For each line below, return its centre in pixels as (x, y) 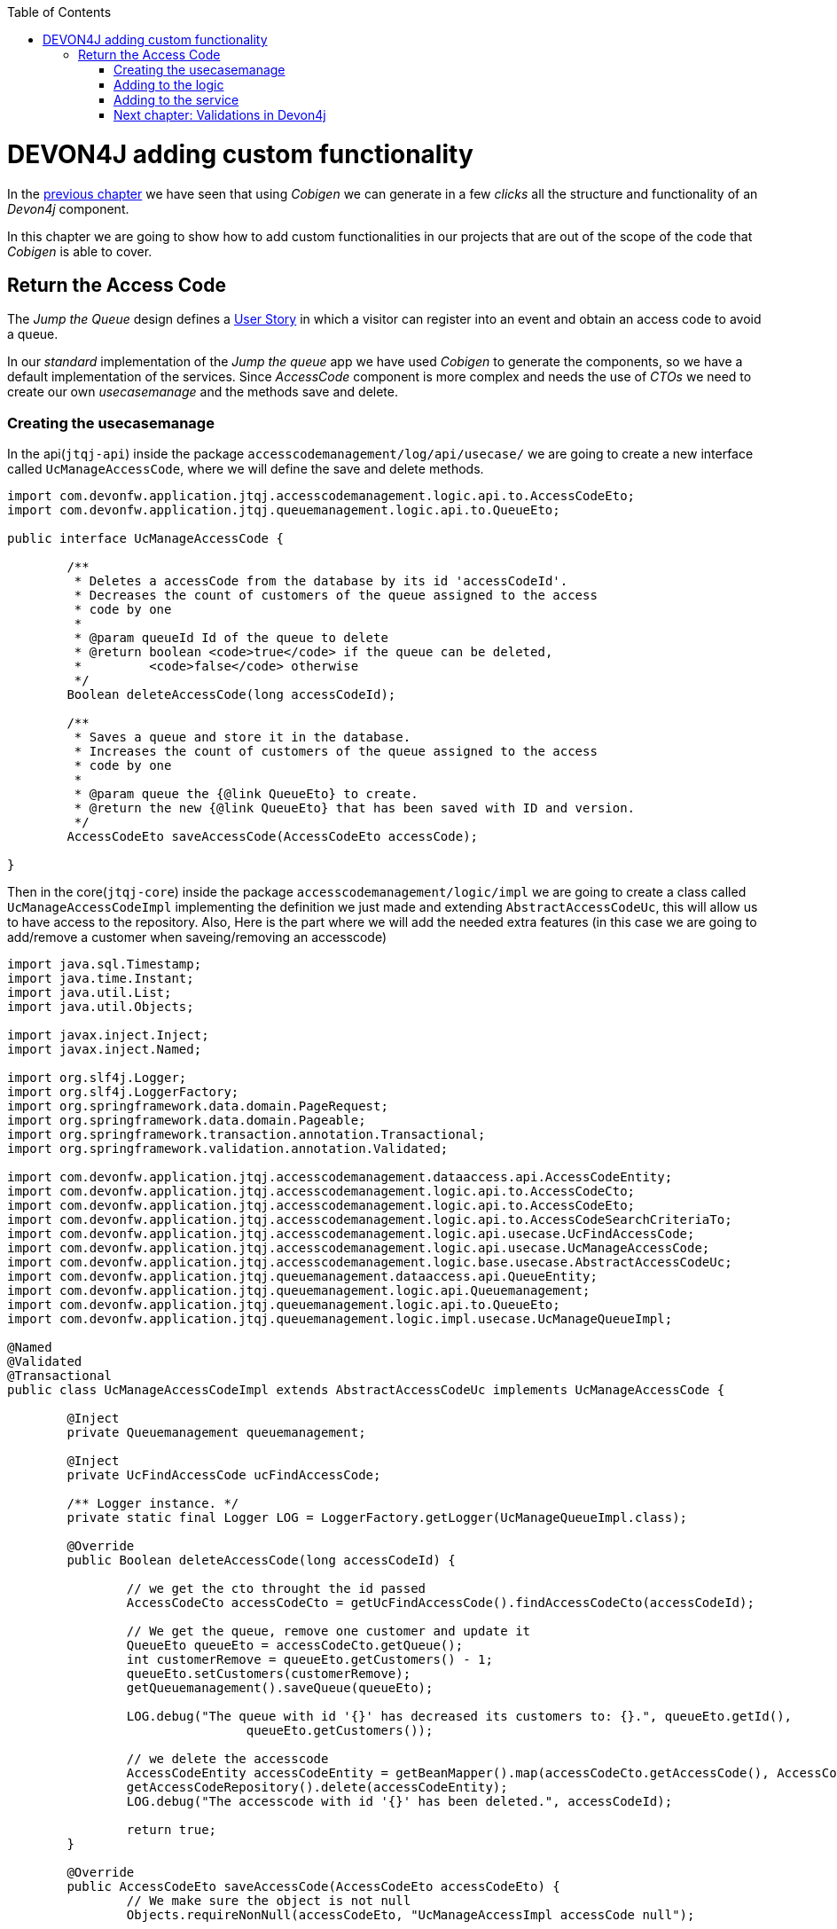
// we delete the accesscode (227, 1759)
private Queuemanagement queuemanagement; (216, 1433)
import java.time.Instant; (101, 979)
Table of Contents (59, 12)
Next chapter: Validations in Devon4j (220, 115)
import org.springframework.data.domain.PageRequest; (198, 1106)
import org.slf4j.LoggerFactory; (123, 1092)
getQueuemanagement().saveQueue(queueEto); (280, 1688)
